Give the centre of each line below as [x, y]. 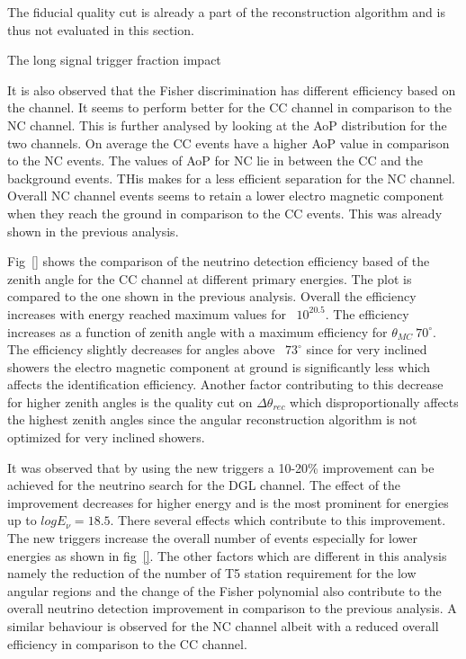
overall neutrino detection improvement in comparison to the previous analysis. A [232, 608]
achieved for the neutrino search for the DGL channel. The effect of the [204, 485]
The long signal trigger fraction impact [114, 60]
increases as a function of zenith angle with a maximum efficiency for [197, 331]
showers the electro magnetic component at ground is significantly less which [219, 366]
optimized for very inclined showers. [106, 437]
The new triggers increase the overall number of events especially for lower [212, 538]
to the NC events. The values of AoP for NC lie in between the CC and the [215, 160]
